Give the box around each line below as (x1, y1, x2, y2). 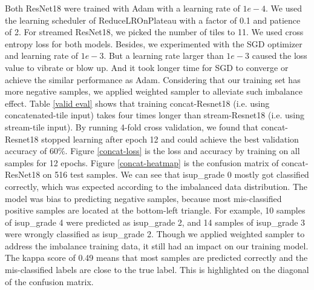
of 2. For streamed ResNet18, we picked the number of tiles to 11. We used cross (5, 25, 304, 38)
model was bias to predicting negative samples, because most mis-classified (5, 192, 282, 204)
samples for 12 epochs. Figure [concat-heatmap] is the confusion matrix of (5, 156, 279, 169)
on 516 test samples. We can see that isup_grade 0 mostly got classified (42, 168, 309, 181)
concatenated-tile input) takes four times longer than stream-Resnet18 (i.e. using (5, 109, 304, 121)
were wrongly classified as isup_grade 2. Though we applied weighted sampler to (5, 228, 305, 240)
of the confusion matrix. (5, 275, 94, 288)
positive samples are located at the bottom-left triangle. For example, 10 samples (5, 204, 306, 217)
